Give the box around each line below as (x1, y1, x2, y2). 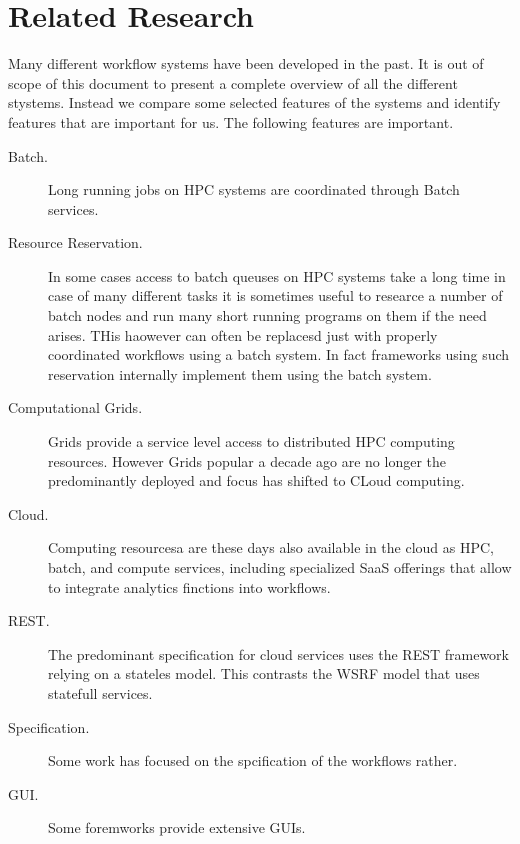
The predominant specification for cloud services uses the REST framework (48, 643, 510, 664)
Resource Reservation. (8, 232, 143, 253)
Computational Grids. (8, 397, 143, 418)
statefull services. (48, 682, 153, 703)
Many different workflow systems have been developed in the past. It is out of (8, 53, 484, 74)
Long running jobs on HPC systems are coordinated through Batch (48, 179, 460, 200)
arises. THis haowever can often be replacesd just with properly (48, 324, 438, 345)
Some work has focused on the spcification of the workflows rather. (48, 750, 458, 771)
